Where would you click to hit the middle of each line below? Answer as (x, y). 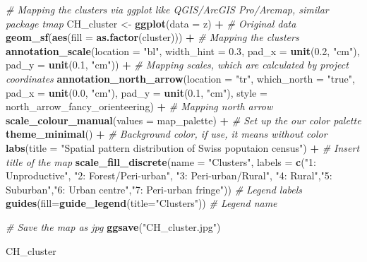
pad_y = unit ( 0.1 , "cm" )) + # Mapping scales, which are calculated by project (177, 65)
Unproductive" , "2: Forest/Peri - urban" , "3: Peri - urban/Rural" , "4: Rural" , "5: (169, 175)
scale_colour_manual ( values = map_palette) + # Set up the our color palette (183, 120)
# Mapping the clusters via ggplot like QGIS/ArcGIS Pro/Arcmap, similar (167, 9)
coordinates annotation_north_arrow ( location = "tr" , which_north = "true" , (180, 78)
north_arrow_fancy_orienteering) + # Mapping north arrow (139, 106)
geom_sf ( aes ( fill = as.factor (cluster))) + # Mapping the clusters (152, 37)
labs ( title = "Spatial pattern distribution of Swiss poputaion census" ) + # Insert (183, 147)
